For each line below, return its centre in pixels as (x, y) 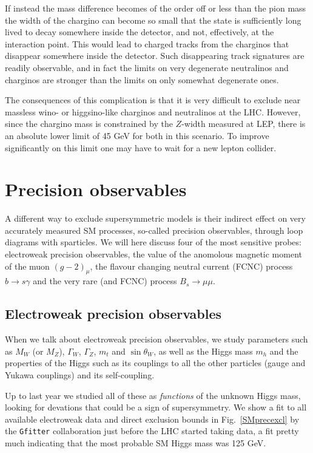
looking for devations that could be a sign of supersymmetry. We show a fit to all (156, 407)
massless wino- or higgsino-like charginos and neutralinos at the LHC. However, (153, 111)
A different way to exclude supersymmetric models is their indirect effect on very (155, 218)
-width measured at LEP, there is (244, 124)
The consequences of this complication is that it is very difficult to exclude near (153, 100)
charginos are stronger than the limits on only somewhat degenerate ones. (142, 79)
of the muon (27, 266)
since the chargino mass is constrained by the (89, 124)
